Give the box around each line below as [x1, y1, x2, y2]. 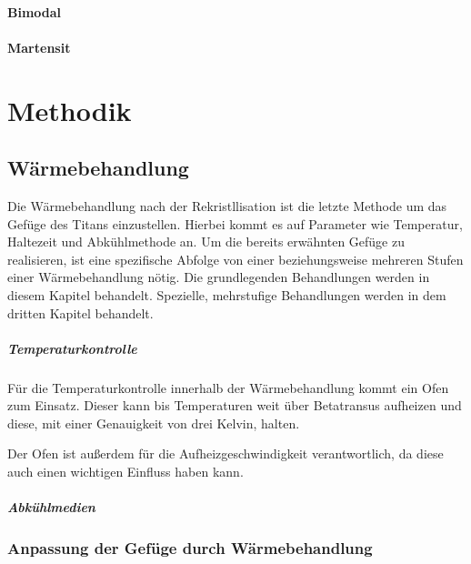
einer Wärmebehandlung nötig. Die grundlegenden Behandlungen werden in [7, 267, 430, 287]
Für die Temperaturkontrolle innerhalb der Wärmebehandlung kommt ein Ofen [7, 378, 449, 397]
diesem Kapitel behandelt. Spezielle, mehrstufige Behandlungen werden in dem [7, 285, 446, 304]
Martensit [7, 37, 71, 56]
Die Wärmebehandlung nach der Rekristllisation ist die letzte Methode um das [7, 196, 447, 215]
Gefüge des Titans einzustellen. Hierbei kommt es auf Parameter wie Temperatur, [7, 214, 463, 233]
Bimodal [7, 2, 62, 21]
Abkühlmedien [7, 498, 95, 517]
